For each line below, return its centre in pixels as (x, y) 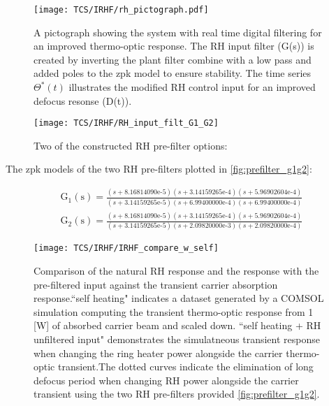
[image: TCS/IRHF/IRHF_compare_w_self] (126, 248)
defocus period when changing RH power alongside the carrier (166, 380)
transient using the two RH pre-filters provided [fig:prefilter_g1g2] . (177, 394)
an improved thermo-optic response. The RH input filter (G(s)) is (174, 46)
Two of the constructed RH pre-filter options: (131, 145)
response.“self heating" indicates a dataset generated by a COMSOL (179, 298)
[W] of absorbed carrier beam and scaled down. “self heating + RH (177, 325)
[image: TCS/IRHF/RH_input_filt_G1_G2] (126, 123)
